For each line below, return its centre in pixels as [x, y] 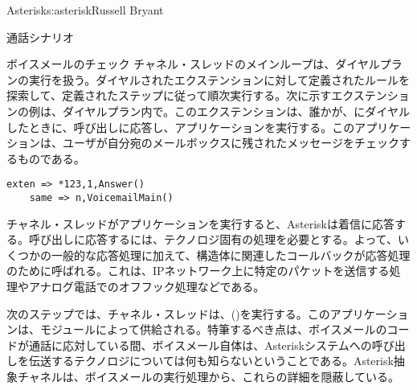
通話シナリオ [40, 37]
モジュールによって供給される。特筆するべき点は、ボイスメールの [213, 329]
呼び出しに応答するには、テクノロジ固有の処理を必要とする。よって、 [213, 239]
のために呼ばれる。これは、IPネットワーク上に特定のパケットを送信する [198, 271]
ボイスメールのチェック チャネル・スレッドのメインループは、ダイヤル [193, 64]
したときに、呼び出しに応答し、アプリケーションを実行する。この [181, 127]
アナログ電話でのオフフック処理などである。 [147, 287]
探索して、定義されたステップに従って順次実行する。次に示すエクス [186, 95]
